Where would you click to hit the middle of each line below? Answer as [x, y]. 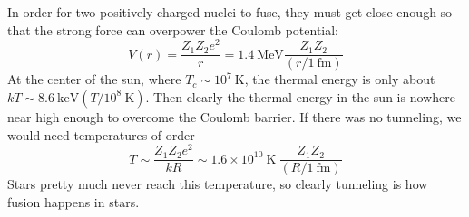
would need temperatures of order [101, 134]
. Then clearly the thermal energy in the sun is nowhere [300, 96]
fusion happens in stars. [73, 201]
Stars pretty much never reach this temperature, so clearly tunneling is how [218, 184]
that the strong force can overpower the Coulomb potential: [173, 29]
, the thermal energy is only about [340, 79]
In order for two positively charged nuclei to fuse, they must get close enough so [230, 12]
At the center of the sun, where [94, 79]
